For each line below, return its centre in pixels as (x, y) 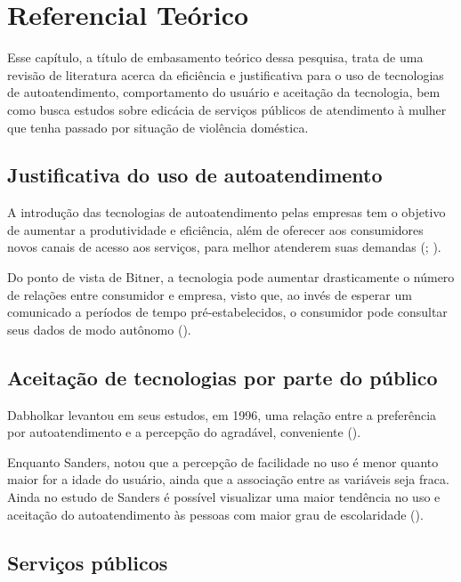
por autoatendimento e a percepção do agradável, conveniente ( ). (184, 432)
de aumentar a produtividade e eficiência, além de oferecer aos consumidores (215, 229)
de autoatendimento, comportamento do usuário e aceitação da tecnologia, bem (224, 92)
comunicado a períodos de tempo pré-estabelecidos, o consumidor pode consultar (227, 312)
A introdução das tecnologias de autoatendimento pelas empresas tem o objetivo (226, 212)
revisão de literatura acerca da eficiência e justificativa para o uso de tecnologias (226, 74)
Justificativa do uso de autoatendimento (195, 175)
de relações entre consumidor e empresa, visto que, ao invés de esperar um (210, 294)
